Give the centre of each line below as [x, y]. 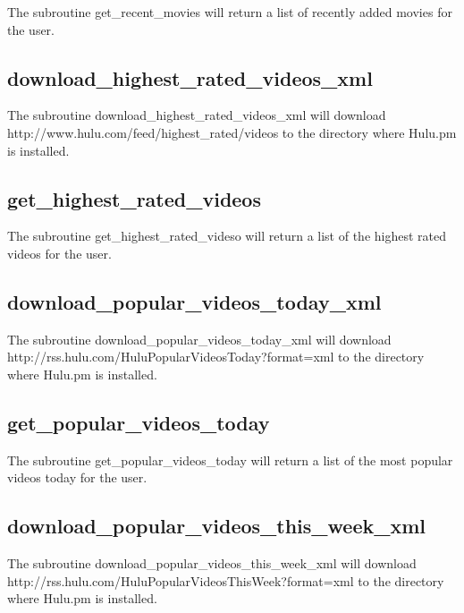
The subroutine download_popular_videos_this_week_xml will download [212, 563]
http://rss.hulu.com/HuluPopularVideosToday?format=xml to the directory [216, 357]
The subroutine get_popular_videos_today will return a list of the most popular [230, 460]
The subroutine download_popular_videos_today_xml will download [199, 339]
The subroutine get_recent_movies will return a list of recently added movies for [230, 12]
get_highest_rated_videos [134, 198]
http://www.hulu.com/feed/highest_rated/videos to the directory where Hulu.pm [232, 132]
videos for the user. [59, 253]
